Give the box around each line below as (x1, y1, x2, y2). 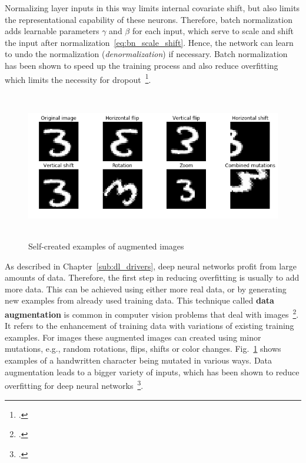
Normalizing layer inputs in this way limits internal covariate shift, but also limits (5, 2, 300, 14)
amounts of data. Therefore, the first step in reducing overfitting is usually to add (5, 271, 300, 284)
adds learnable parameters (5, 25, 99, 37)
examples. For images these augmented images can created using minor (5, 331, 261, 343)
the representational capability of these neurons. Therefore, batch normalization (5, 13, 292, 25)
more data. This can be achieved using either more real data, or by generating (5, 282, 287, 295)
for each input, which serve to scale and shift (132, 25, 294, 37)
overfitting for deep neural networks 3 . (5, 378, 144, 391)
